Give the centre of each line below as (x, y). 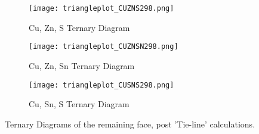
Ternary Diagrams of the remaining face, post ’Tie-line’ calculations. (130, 124)
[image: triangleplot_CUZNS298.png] (101, 8)
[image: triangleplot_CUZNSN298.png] (104, 47)
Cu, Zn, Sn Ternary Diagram (82, 65)
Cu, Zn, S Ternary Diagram (79, 27)
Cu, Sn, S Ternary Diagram (79, 104)
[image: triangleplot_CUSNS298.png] (101, 85)
